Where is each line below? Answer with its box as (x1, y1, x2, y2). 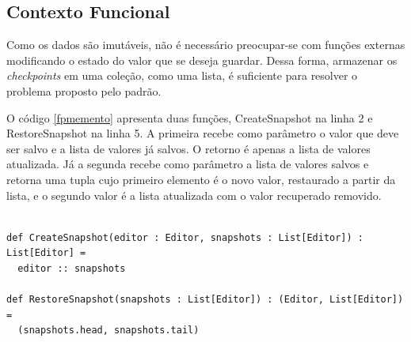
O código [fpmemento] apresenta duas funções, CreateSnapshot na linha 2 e (6, 109, 373, 126)
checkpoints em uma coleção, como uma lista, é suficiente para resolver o (6, 67, 358, 84)
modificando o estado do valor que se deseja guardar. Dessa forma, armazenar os (6, 51, 398, 68)
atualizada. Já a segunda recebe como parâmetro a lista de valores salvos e (6, 156, 369, 172)
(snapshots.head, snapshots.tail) (17, 325, 200, 336)
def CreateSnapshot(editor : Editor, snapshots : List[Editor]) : (6, 231, 364, 243)
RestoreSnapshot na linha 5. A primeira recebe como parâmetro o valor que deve (6, 125, 399, 141)
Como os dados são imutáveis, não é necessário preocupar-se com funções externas (6, 36, 405, 53)
